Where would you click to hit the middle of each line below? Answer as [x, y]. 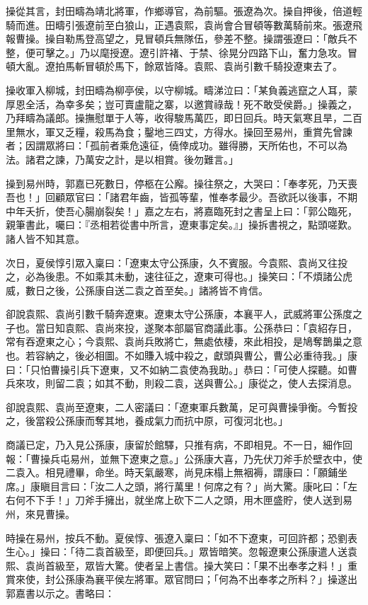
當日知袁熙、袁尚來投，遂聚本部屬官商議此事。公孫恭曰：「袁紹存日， [196, 327]
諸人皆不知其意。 [45, 238]
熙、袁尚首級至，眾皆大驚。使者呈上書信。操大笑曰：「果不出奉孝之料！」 [177, 565]
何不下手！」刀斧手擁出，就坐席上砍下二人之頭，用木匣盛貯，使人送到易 [184, 500]
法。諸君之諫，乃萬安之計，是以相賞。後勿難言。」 [122, 159]
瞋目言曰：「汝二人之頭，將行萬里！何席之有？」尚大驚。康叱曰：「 [194, 486]
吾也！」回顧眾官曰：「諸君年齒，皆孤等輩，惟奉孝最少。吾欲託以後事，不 [177, 197]
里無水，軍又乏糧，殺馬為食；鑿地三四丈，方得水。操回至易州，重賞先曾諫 [179, 131]
